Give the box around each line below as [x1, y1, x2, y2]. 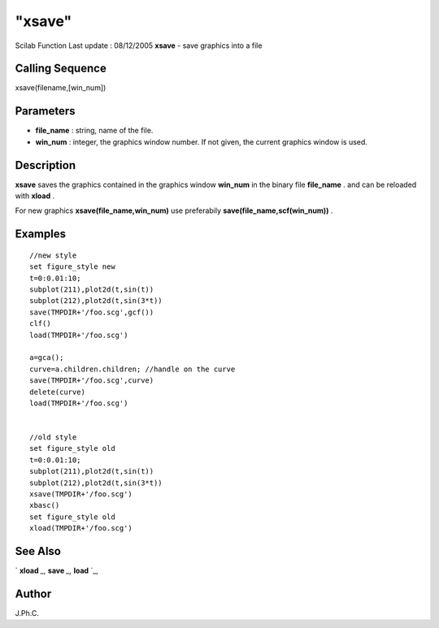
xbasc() [29, 500, 60, 510]
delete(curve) [29, 387, 85, 396]
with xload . [15, 191, 55, 201]
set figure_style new [29, 262, 115, 271]
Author [15, 587, 52, 600]
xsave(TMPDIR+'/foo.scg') [29, 490, 133, 499]
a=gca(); [29, 353, 64, 362]
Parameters [15, 104, 76, 118]
